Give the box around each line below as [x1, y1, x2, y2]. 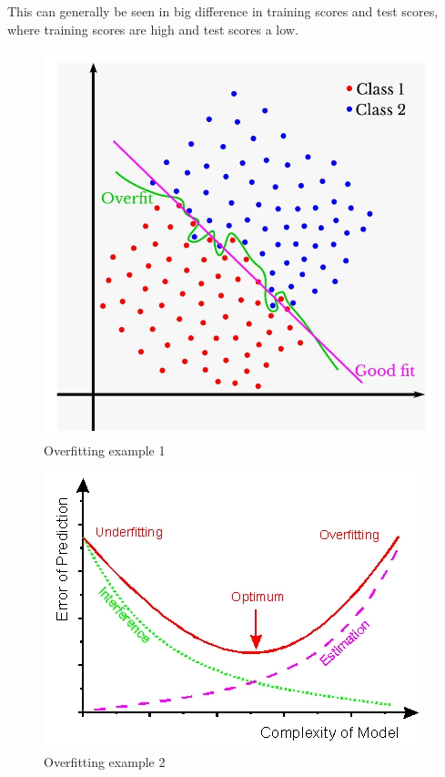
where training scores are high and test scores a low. [7, 19, 298, 38]
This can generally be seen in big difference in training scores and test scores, [7, 2, 439, 20]
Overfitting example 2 [44, 751, 166, 771]
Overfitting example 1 [44, 440, 166, 459]
